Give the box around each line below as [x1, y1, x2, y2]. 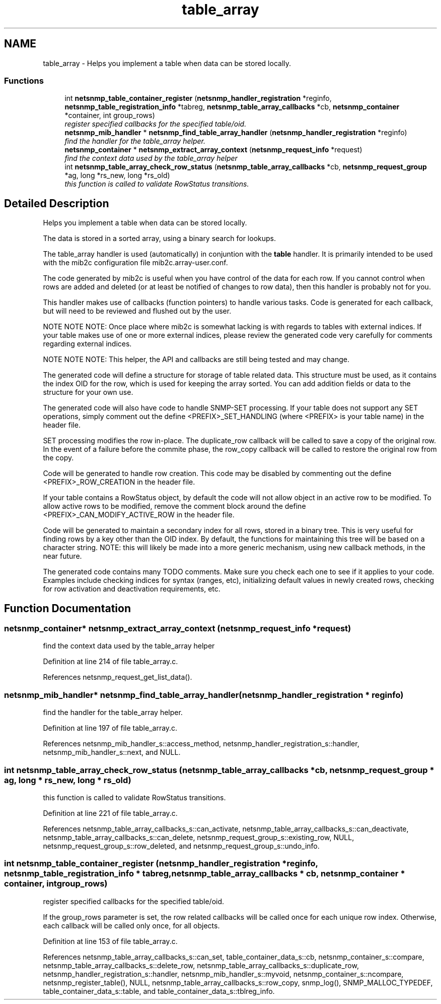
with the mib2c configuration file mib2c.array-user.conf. [43, 258, 228, 267]
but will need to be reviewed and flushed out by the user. [43, 307, 232, 316]
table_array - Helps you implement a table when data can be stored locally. [43, 58, 291, 68]
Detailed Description [4, 197, 109, 210]
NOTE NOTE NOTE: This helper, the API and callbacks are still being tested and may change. [43, 355, 349, 364]
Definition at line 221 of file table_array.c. [43, 808, 178, 817]
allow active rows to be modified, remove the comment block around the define [43, 502, 306, 511]
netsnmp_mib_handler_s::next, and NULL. [43, 748, 181, 757]
